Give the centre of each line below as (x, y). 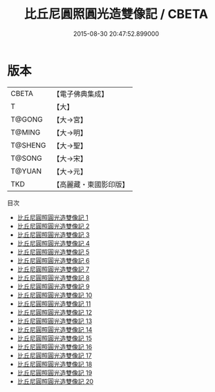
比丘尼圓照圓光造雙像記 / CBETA (116, 14)
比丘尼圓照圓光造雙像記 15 (54, 338)
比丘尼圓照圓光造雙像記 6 (53, 260)
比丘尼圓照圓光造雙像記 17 (54, 355)
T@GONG (27, 119)
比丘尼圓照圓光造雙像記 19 (55, 373)
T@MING (26, 132)
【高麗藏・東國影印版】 (91, 184)
